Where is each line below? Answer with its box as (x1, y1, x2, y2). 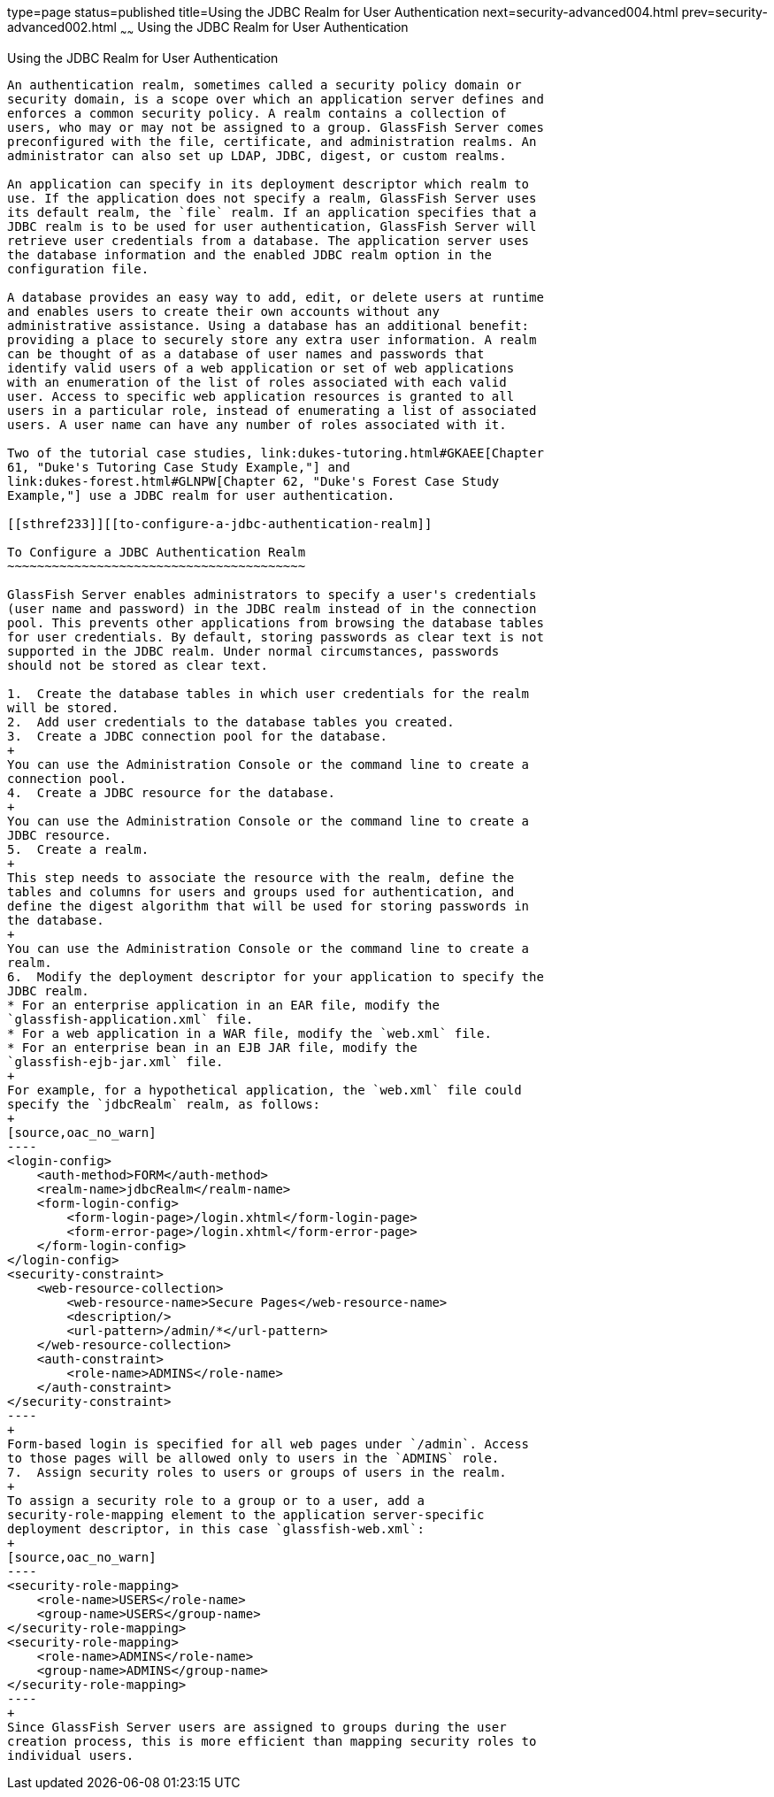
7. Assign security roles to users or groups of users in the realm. (7, 1464, 507, 1479)
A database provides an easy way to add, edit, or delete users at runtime (7, 289, 544, 304)
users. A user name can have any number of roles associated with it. (7, 417, 507, 432)
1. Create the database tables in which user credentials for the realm (7, 686, 530, 701)
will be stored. (7, 700, 119, 715)
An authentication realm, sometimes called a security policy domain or (7, 77, 522, 92)
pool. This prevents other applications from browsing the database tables (7, 615, 544, 630)
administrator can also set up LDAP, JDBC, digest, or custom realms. (7, 148, 507, 163)
